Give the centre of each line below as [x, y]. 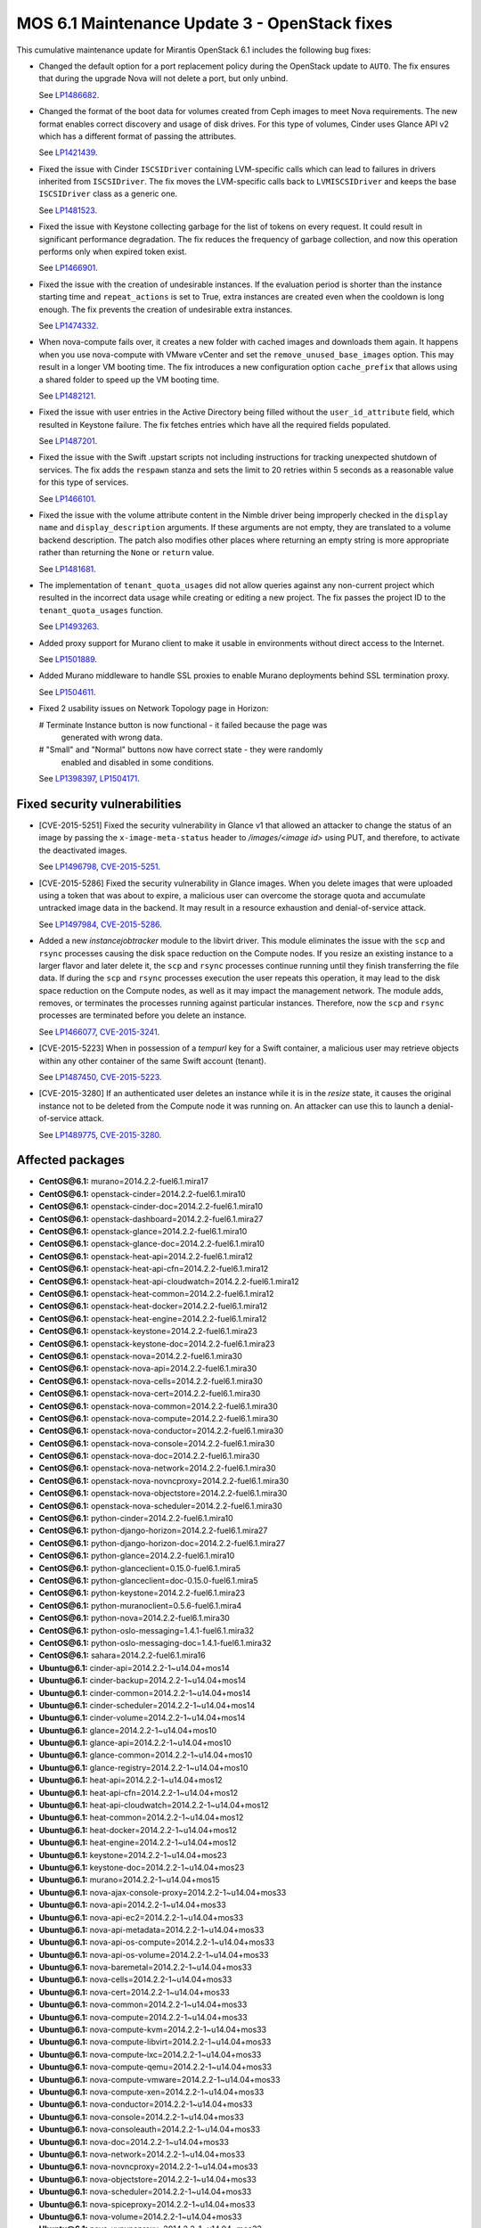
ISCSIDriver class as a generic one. [108, 194]
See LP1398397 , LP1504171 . [89, 779]
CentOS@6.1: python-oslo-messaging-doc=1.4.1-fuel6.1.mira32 [155, 1642]
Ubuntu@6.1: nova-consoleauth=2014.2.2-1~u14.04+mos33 [150, 2129]
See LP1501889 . [68, 659]
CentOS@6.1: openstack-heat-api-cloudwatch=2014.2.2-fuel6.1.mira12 [169, 1281]
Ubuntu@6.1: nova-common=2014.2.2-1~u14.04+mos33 [143, 2004]
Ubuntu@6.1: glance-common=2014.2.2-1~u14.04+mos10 [146, 1755]
